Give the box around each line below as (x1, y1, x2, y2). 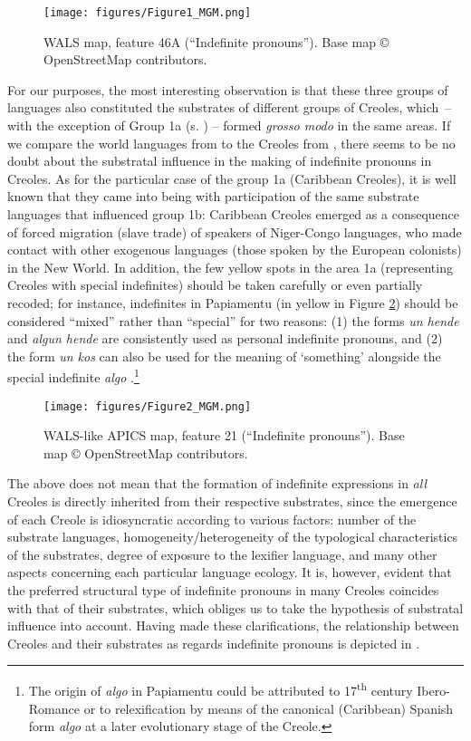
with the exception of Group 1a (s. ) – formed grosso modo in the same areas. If (7, 116, 451, 135)
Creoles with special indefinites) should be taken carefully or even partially (7, 275, 423, 294)
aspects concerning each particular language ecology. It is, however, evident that (7, 563, 452, 582)
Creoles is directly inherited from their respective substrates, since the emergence (7, 492, 457, 511)
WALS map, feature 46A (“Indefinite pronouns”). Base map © (43, 32, 389, 51)
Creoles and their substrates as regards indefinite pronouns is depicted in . (7, 633, 420, 652)
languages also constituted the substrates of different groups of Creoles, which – (7, 98, 452, 117)
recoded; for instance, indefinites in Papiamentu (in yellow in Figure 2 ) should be (7, 293, 458, 312)
